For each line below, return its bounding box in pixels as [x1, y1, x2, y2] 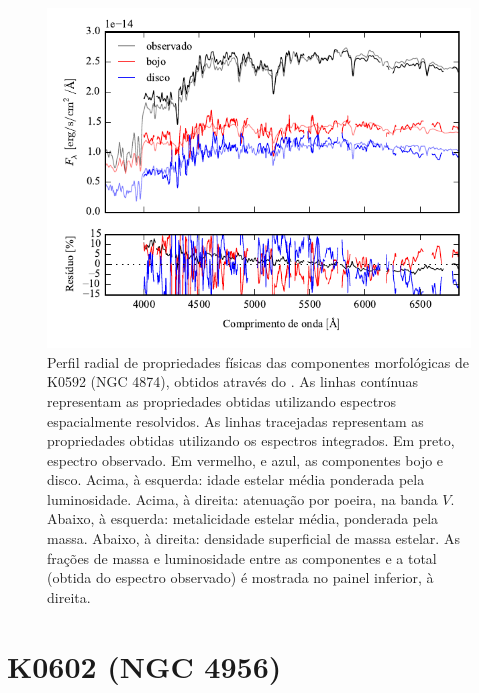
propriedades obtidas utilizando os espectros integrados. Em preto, [47, 430, 455, 451]
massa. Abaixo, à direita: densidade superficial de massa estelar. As [47, 528, 460, 549]
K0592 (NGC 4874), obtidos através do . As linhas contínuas [47, 371, 419, 392]
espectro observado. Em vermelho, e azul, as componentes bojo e [47, 449, 444, 470]
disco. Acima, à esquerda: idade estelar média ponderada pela [47, 469, 425, 490]
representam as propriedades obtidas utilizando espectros [47, 390, 397, 411]
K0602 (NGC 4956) [7, 645, 282, 686]
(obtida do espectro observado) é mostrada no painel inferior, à [47, 567, 434, 588]
